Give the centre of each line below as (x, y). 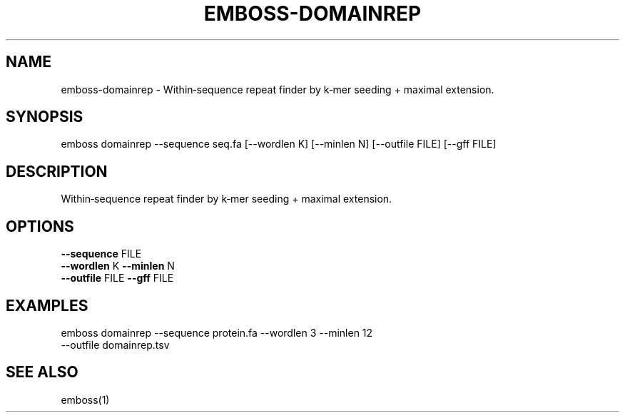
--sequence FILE (101, 254)
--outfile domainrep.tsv (115, 345)
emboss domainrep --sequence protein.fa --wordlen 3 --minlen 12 (217, 332)
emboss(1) (85, 399)
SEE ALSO (42, 372)
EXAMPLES (47, 305)
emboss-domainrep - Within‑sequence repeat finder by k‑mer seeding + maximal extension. (278, 89)
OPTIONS (40, 226)
